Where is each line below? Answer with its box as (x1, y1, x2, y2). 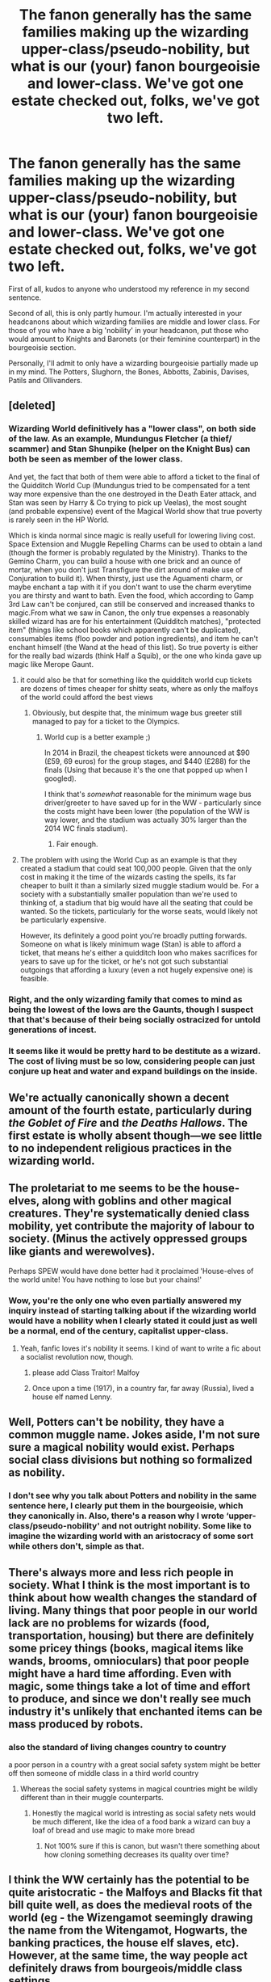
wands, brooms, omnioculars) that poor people (8, 1654, 250, 1668)
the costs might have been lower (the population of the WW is (44, 806, 250, 816)
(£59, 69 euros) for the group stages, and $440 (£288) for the (44, 756, 251, 765)
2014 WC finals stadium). (44, 823, 128, 833)
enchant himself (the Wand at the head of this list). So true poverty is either (8, 642, 259, 652)
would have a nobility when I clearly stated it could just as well (8, 1315, 258, 1326)
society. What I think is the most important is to (8, 1578, 251, 1592)
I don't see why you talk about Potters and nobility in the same (8, 1490, 257, 1501)
